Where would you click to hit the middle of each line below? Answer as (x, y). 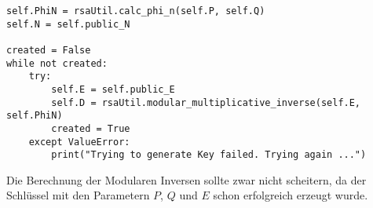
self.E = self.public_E (113, 89)
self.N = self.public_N (68, 24)
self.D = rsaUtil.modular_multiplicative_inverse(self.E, (206, 102)
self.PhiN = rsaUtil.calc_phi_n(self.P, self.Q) (136, 11)
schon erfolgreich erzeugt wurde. (291, 195)
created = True (91, 128)
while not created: (57, 63)
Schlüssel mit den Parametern (78, 195)
